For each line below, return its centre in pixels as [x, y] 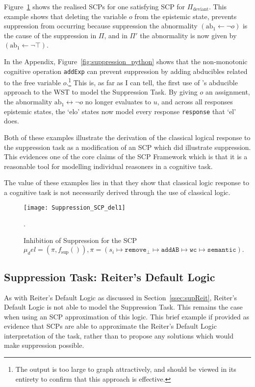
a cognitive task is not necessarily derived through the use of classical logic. [117, 192]
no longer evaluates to [118, 102]
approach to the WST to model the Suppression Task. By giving [101, 92]
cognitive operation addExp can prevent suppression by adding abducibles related [126, 71]
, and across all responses [195, 102]
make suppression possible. [44, 345]
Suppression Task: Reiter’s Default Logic [110, 277]
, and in [116, 35]
